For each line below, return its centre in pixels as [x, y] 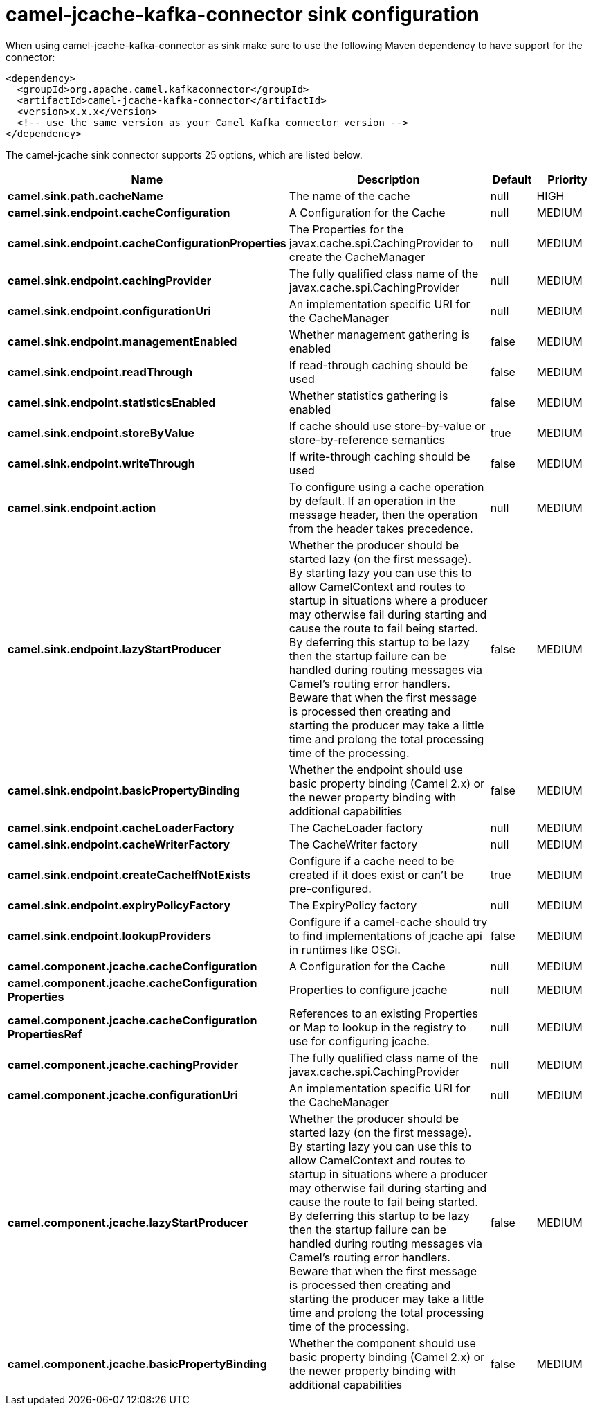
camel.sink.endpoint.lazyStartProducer [115, 649]
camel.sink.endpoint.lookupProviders [109, 935]
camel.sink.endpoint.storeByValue [101, 433]
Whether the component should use [382, 1343]
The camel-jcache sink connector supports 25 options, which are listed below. [184, 154]
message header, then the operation [383, 514]
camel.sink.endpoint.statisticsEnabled [112, 402]
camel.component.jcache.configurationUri [123, 1095]
